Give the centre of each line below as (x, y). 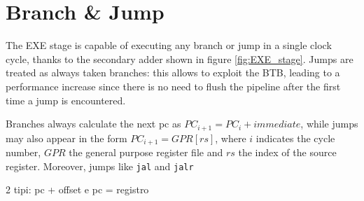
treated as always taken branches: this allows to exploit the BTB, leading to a (173, 72)
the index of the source (287, 152)
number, (23, 152)
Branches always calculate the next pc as (93, 124)
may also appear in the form (66, 138)
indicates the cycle (295, 138)
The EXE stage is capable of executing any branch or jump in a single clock (169, 45)
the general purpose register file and (146, 152)
